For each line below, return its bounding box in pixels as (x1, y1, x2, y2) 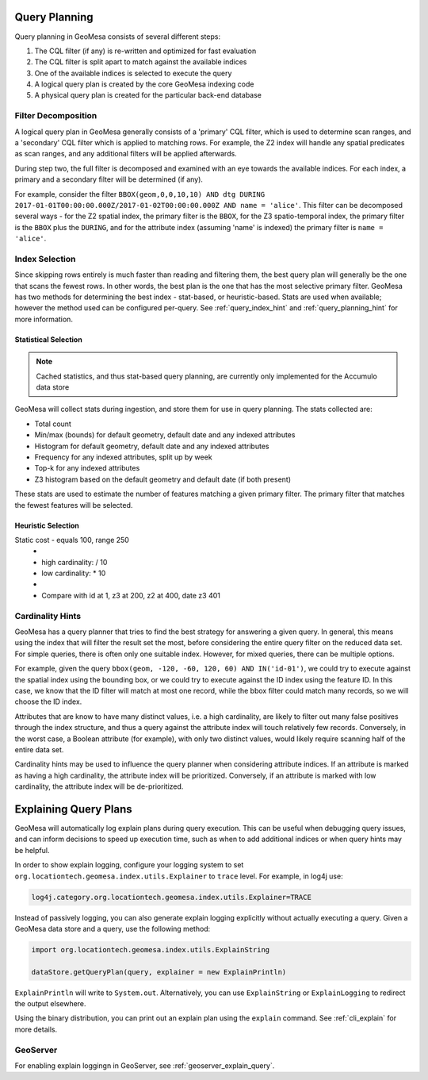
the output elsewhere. (14, 999, 86, 1009)
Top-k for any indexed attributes (34, 463, 140, 473)
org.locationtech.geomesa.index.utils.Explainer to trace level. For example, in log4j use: (14, 871, 344, 881)
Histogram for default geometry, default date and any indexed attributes (34, 441, 269, 451)
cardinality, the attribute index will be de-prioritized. (14, 782, 184, 791)
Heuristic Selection (14, 521, 79, 530)
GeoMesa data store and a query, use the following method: (14, 924, 211, 933)
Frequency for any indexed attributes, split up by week (34, 452, 213, 462)
